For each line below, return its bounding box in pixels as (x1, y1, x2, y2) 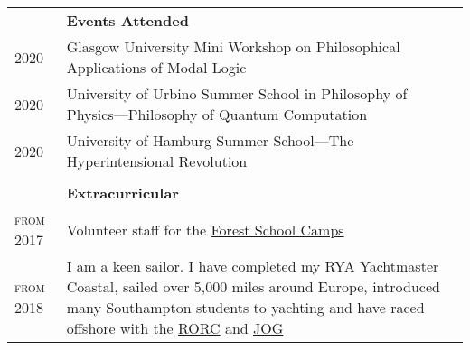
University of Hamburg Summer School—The (66, 130, 354, 151)
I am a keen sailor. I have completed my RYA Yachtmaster (66, 255, 439, 276)
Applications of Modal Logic (66, 57, 247, 78)
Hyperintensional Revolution (66, 151, 248, 171)
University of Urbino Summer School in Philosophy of (66, 83, 408, 104)
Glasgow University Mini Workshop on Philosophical (66, 36, 400, 57)
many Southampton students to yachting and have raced (66, 297, 425, 318)
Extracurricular (66, 182, 179, 203)
